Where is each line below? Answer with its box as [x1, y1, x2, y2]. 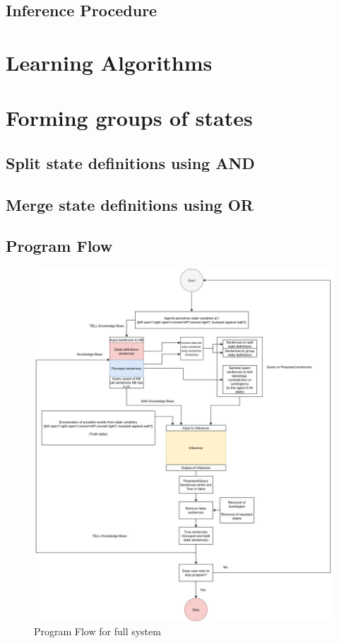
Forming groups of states [6, 103, 253, 132]
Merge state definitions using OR [6, 193, 254, 215]
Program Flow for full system [34, 623, 161, 638]
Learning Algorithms [6, 47, 213, 76]
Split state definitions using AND [6, 151, 255, 173]
